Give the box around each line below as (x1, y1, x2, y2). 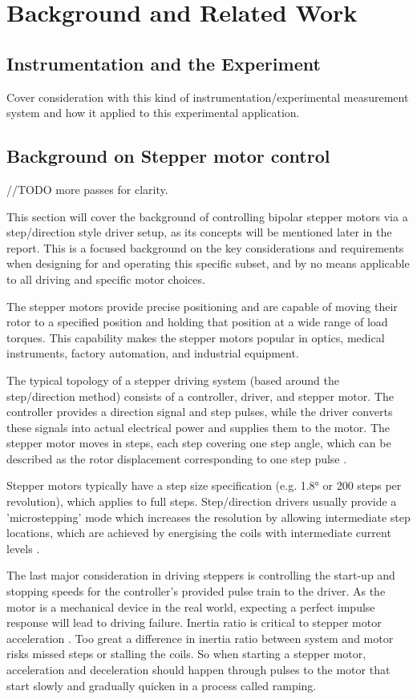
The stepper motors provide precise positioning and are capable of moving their (6, 297, 398, 314)
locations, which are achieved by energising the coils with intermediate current (6, 524, 391, 541)
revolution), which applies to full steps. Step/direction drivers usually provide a (6, 493, 397, 510)
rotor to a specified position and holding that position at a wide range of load (6, 313, 388, 330)
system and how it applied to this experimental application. (6, 104, 300, 121)
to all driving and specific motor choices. (6, 270, 205, 287)
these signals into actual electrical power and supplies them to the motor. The (6, 418, 391, 435)
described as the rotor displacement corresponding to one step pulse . (6, 450, 347, 467)
